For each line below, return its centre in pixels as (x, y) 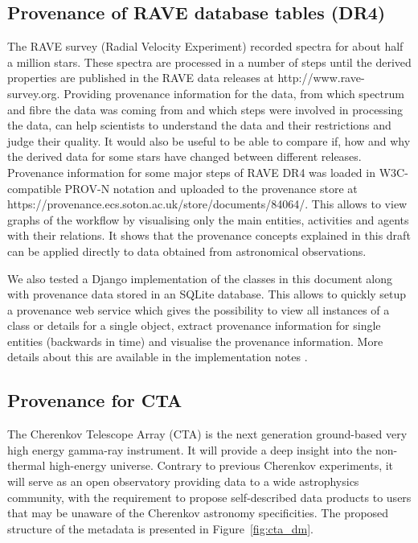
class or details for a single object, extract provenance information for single (194, 325)
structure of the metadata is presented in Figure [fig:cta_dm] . (160, 528)
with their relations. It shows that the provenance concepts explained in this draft (209, 235)
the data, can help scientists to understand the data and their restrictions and (199, 125)
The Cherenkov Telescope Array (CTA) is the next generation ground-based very (207, 434)
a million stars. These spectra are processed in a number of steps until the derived (209, 62)
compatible (34, 188)
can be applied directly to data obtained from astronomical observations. (187, 251)
